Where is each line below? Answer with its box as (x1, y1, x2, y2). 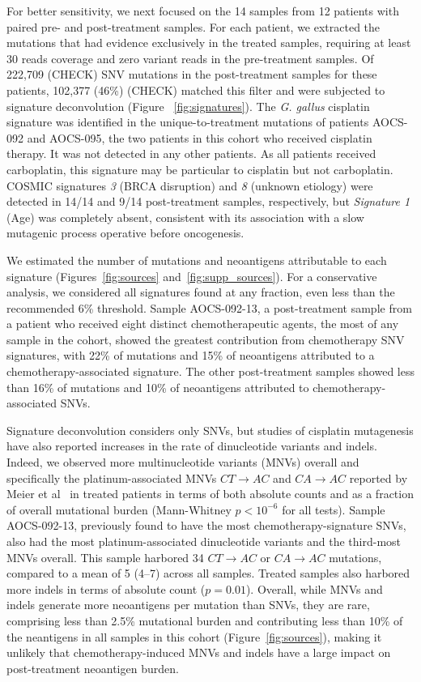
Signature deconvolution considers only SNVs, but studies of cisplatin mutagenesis (6, 421, 414, 438)
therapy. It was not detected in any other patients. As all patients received (6, 145, 376, 162)
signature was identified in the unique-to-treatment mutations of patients (6, 113, 369, 130)
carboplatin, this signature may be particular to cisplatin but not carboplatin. (6, 160, 393, 177)
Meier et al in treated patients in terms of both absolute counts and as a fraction (6, 485, 414, 502)
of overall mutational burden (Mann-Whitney (6, 501, 232, 518)
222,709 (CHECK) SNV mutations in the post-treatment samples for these (6, 66, 377, 83)
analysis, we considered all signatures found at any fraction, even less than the (6, 283, 395, 301)
